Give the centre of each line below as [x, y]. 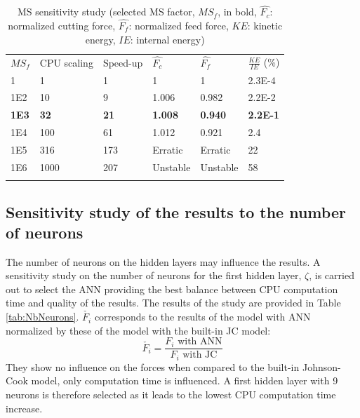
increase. [24, 408]
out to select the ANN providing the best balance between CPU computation [172, 289]
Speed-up [123, 62]
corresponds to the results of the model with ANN [202, 317]
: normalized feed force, [179, 26]
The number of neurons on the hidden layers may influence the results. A [163, 261]
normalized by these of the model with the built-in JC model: [138, 330]
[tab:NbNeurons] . [42, 317]
